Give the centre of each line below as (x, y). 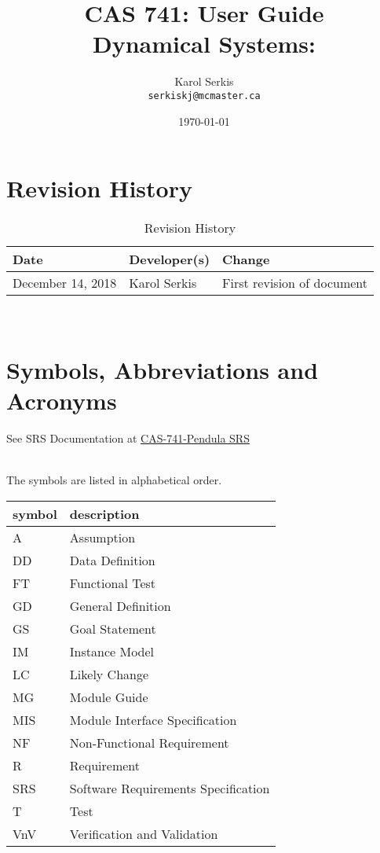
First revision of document (295, 283)
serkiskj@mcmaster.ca (204, 96)
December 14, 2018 (65, 283)
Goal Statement (113, 628)
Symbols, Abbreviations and (163, 369)
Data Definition (112, 560)
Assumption (102, 537)
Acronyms (62, 401)
